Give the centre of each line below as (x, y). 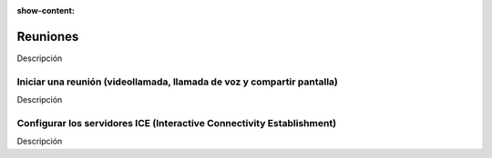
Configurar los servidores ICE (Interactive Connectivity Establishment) (177, 123)
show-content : (46, 10)
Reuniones (48, 36)
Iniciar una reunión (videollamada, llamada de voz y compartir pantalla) (178, 82)
